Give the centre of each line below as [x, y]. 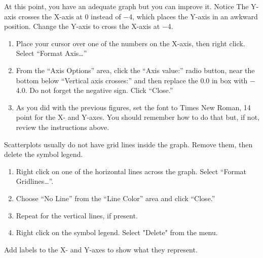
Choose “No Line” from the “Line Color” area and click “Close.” [116, 198]
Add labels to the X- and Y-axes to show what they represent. [101, 249]
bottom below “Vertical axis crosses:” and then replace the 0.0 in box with [132, 80]
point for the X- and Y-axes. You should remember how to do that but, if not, [138, 117]
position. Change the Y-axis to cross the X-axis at [82, 26]
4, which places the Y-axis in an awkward [193, 16]
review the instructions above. [63, 127]
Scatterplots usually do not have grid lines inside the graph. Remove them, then [128, 144]
